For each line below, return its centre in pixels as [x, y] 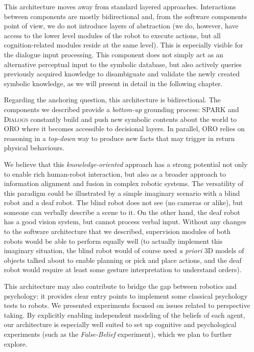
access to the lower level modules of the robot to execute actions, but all [112, 35]
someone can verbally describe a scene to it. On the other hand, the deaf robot [122, 212]
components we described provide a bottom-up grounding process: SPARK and [122, 109]
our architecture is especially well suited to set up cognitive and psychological [120, 324]
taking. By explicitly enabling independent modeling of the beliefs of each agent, [125, 315]
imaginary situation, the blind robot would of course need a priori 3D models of [124, 250]
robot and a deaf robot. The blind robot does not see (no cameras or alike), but [124, 202]
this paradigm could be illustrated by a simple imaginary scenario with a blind [122, 193]
